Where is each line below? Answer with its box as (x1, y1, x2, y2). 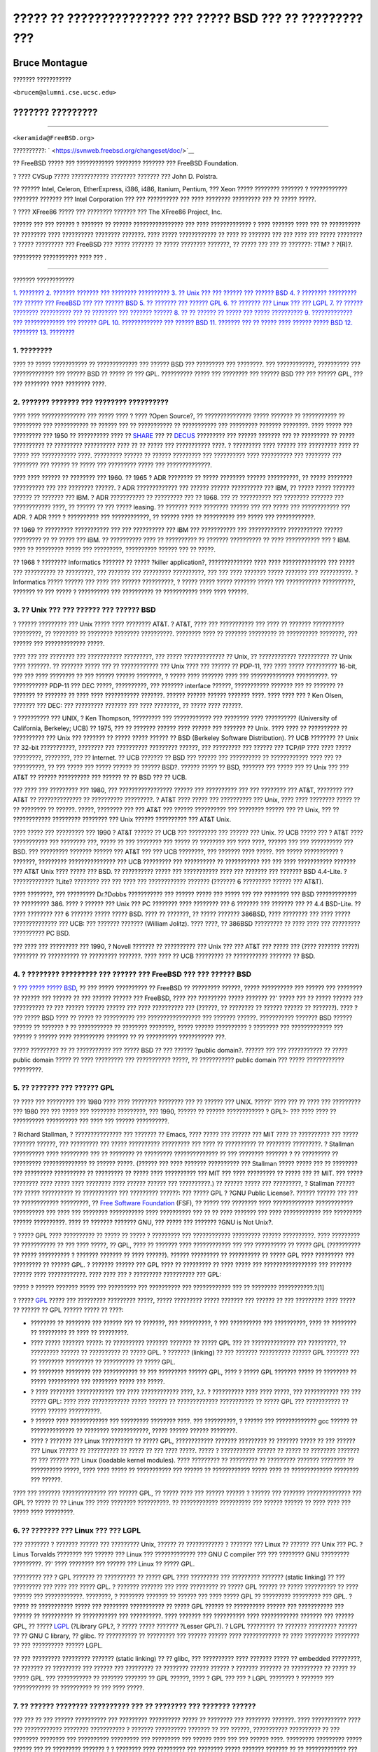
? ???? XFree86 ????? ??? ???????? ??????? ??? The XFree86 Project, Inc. (13, 207, 223, 216)
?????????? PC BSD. (13, 929, 71, 938)
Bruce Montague (13, 57, 87, 69)
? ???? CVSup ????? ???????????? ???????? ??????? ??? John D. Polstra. (13, 172, 218, 180)
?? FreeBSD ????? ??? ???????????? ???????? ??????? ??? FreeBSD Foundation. (13, 159, 239, 167)
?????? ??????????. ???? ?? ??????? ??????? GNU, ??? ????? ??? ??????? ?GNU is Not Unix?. (13, 1218, 274, 1226)
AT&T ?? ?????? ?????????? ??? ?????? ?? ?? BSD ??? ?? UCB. (13, 773, 188, 781)
